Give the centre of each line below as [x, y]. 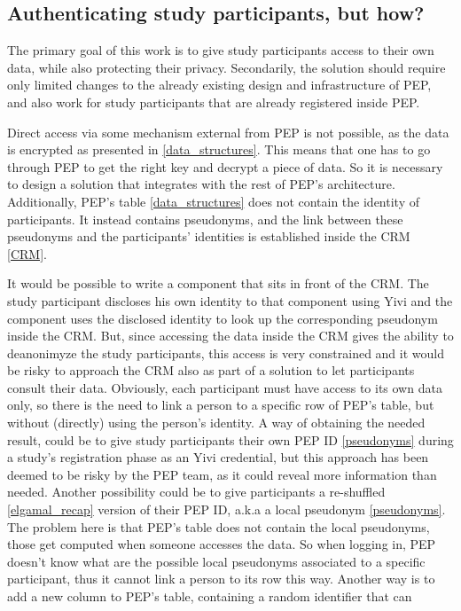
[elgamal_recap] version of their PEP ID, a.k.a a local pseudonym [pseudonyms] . [227, 509]
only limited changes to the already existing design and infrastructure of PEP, [219, 85]
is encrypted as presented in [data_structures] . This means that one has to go [219, 149]
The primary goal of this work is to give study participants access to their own [221, 50]
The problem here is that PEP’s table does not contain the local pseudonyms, [219, 526]
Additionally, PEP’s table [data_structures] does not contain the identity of [213, 201]
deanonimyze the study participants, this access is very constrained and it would [226, 352]
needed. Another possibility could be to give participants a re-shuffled [196, 492]
